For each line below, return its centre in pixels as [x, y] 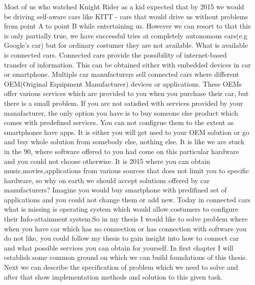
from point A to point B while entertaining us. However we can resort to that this [127, 26]
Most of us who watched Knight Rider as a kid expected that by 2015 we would [124, 6]
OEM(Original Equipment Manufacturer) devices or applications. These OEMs [123, 83]
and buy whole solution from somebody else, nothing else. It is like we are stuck [124, 142]
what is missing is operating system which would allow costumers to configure [121, 209]
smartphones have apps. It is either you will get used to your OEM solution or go [127, 132]
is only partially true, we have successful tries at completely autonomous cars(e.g [126, 35]
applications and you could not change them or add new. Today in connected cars [127, 199]
